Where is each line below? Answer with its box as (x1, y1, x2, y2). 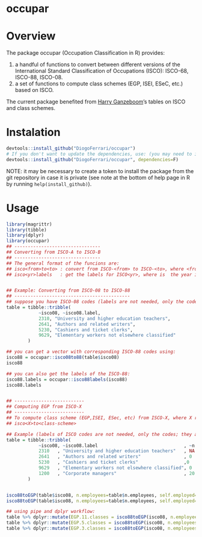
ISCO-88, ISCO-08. (14, 74, 63, 81)
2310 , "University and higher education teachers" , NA (38, 448, 195, 454)
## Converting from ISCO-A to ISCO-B (6, 249, 101, 255)
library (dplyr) (6, 232, 44, 239)
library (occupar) (6, 238, 50, 244)
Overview (6, 29, 56, 43)
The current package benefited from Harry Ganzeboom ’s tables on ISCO (6, 98, 186, 105)
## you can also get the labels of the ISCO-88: (6, 370, 130, 377)
